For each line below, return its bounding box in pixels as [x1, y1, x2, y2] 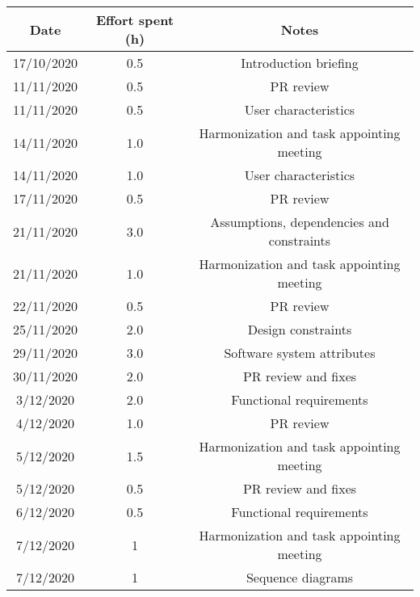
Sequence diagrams [246, 568, 354, 586]
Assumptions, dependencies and [210, 212, 389, 231]
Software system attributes [224, 343, 376, 362]
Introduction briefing [241, 53, 359, 72]
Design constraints [247, 320, 352, 338]
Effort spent [95, 11, 174, 29]
